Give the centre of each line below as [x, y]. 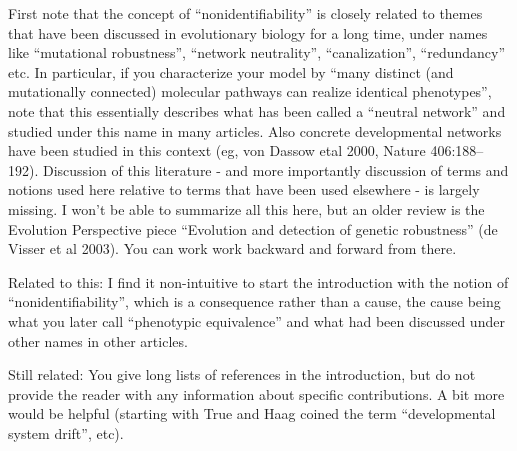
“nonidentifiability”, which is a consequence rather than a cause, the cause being [254, 301]
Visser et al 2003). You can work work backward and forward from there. [232, 248]
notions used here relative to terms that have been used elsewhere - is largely [244, 189]
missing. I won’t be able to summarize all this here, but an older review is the [246, 208]
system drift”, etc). [66, 432]
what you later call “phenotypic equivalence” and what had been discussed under [256, 320]
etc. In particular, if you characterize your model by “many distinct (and [231, 71]
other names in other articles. [98, 340]
